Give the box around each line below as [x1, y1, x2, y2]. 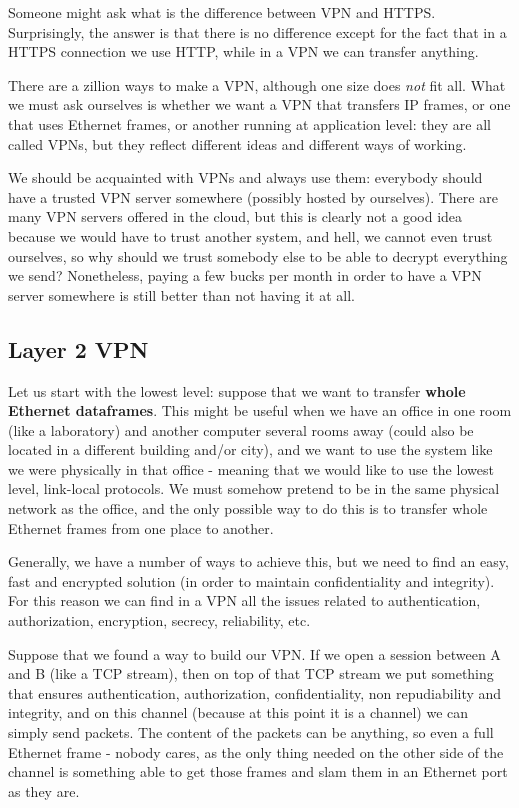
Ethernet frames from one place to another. [8, 517, 274, 538]
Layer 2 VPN [8, 333, 149, 364]
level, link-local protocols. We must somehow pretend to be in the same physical [8, 478, 500, 499]
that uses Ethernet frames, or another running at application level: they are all [8, 113, 491, 134]
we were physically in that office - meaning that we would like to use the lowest [8, 458, 494, 479]
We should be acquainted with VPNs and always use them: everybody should [8, 167, 483, 188]
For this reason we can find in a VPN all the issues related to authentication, [8, 590, 481, 611]
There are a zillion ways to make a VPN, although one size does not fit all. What [8, 74, 506, 95]
